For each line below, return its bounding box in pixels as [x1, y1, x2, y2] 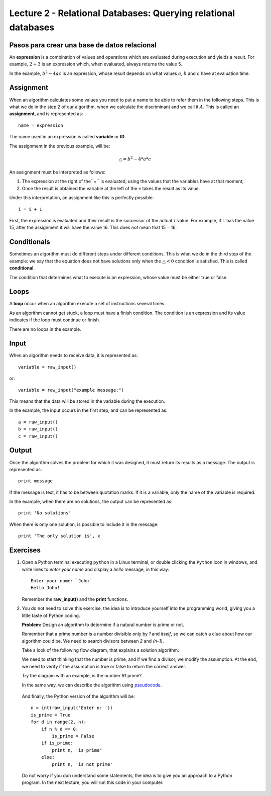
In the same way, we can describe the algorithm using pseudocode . [22, 682, 162, 688]
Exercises [9, 546, 41, 555]
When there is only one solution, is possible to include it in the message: [9, 521, 159, 527]
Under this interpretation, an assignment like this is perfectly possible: [9, 195, 154, 201]
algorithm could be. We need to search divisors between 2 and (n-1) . [22, 638, 164, 644]
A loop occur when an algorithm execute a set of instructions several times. [9, 301, 166, 307]
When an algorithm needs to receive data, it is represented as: [9, 352, 138, 359]
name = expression [18, 122, 64, 128]
